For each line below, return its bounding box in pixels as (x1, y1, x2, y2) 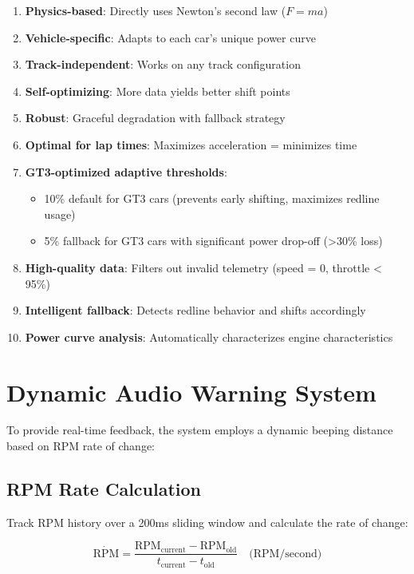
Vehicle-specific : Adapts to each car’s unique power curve (25, 29, 316, 46)
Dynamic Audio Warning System (6, 375, 377, 408)
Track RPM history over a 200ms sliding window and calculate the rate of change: (6, 513, 408, 530)
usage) (44, 205, 76, 222)
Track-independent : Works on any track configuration (25, 56, 301, 73)
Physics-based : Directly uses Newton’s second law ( (25, 2, 286, 18)
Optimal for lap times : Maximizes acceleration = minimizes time (25, 136, 357, 152)
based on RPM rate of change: (6, 437, 156, 454)
